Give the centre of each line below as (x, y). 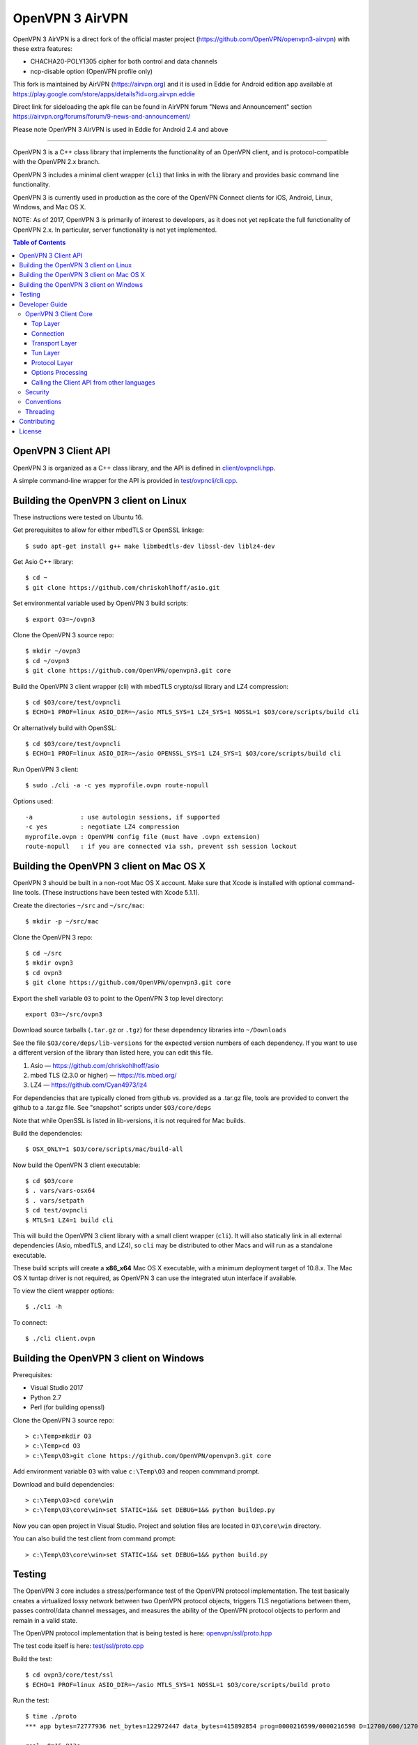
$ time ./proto (51, 1716)
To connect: (30, 1322)
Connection (48, 333)
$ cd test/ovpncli (57, 1210)
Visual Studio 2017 (57, 1388)
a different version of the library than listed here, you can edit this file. (113, 1053)
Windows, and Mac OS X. (49, 207)
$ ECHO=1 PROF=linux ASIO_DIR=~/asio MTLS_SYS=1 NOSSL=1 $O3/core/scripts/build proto (178, 1685)
